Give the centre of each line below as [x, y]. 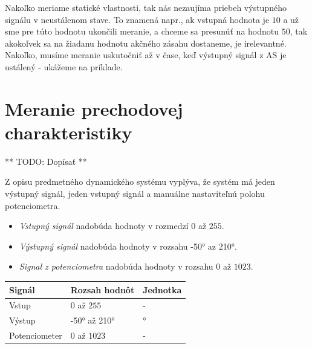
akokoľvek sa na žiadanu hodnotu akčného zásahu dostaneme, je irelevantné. [146, 43]
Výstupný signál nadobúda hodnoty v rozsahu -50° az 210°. [128, 246]
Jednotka [162, 289]
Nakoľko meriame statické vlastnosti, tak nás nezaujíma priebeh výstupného [146, 7]
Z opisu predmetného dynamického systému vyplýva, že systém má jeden [140, 181]
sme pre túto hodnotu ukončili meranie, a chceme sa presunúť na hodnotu [142, 31]
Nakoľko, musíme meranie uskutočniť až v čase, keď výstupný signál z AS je [146, 55]
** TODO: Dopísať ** [46, 161]
